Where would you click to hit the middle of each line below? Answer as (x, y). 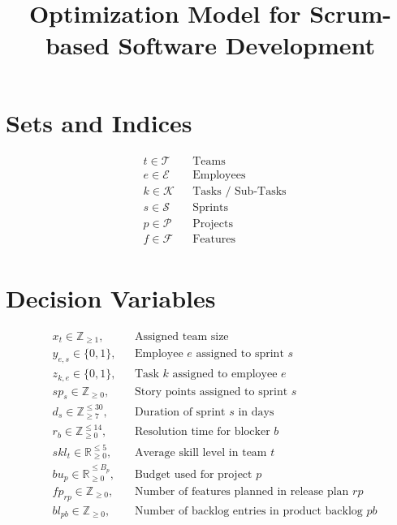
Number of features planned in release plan (242, 491)
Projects (213, 224)
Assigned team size (181, 336)
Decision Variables (111, 297)
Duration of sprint (180, 412)
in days (256, 412)
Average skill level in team (201, 452)
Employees (219, 175)
